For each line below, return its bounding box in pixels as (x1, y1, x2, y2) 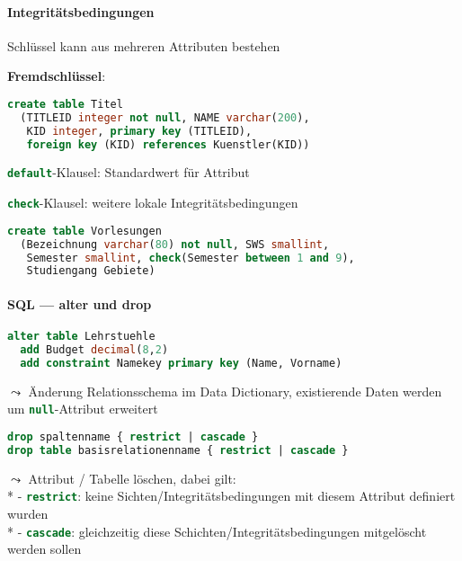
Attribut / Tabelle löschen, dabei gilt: (28, 468, 236, 487)
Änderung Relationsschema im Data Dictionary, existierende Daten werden (28, 381, 442, 400)
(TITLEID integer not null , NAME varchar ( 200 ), (20, 111, 310, 124)
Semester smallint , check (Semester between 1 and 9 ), (26, 251, 355, 264)
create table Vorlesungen (7, 224, 162, 237)
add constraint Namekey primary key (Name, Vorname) (20, 356, 342, 370)
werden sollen (7, 539, 82, 558)
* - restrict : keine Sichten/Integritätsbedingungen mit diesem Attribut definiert (7, 486, 456, 505)
